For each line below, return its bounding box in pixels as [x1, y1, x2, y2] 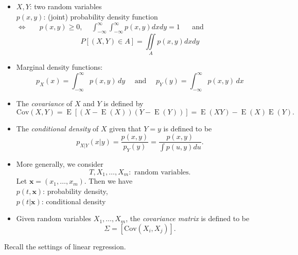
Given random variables [16, 213, 92, 224]
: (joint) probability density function [43, 11, 158, 22]
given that [109, 123, 142, 133]
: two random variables [29, 1, 102, 11]
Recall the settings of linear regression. [4, 241, 126, 251]
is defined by [103, 98, 144, 109]
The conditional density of [16, 123, 99, 133]
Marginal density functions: [16, 62, 103, 72]
